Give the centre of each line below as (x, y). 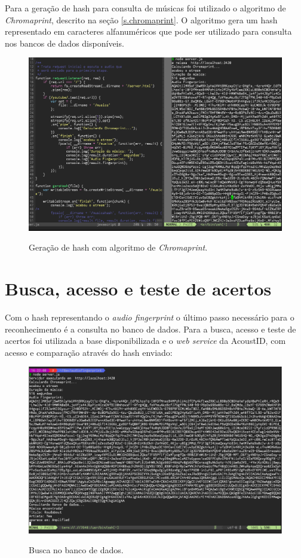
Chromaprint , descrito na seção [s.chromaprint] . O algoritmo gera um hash (141, 19)
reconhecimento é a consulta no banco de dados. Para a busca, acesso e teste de (150, 329)
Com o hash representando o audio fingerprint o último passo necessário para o (150, 317)
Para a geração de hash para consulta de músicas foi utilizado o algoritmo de (145, 8)
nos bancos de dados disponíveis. (64, 43)
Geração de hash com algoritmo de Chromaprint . (118, 247)
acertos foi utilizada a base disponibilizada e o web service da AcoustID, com (145, 341)
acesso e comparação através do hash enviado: (89, 352)
